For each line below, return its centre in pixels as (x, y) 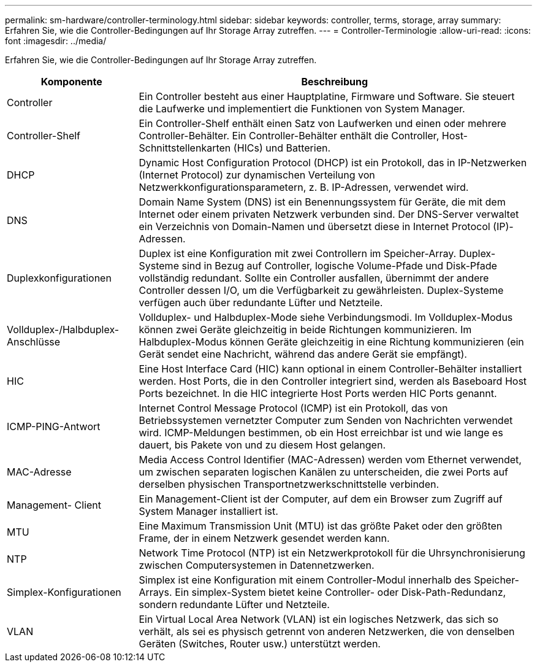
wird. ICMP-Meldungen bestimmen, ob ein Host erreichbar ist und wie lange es (321, 433)
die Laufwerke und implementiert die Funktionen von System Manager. (302, 109)
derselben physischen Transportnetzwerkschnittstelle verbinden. (289, 484)
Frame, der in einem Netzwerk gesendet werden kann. (264, 538)
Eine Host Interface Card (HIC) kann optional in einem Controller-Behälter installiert (330, 369)
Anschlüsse (34, 342)
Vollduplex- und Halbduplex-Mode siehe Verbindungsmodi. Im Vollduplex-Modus (326, 317)
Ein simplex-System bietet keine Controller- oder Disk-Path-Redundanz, (341, 592)
